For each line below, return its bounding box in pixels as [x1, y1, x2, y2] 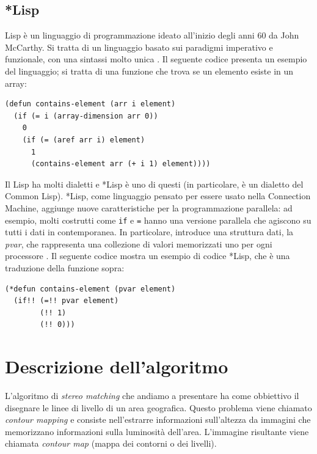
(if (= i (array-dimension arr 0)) [13, 111, 158, 120]
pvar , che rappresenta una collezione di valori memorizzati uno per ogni [5, 237, 272, 250]
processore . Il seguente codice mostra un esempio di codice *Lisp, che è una [5, 249, 290, 262]
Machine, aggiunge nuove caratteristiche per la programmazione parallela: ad [5, 201, 293, 214]
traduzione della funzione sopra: [5, 261, 125, 274]
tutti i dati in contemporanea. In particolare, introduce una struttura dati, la [5, 225, 294, 238]
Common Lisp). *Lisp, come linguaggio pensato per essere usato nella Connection [5, 189, 311, 202]
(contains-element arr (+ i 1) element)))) [31, 159, 211, 169]
